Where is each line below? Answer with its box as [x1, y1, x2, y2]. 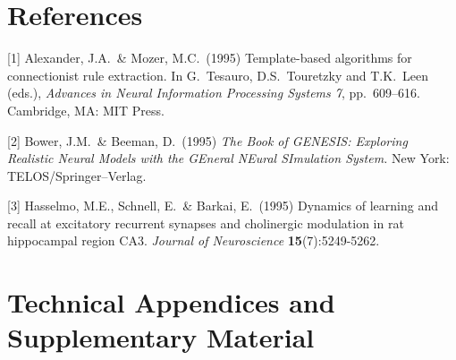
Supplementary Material [7, 319, 315, 356]
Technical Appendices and [7, 284, 335, 321]
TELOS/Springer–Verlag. [7, 166, 147, 184]
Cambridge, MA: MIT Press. [7, 100, 165, 119]
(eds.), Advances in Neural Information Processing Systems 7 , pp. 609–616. [7, 83, 420, 102]
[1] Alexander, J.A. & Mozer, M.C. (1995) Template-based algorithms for [7, 48, 412, 67]
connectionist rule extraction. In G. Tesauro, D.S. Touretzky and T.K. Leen [7, 65, 429, 84]
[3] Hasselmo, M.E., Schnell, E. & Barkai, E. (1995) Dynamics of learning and [7, 196, 438, 215]
